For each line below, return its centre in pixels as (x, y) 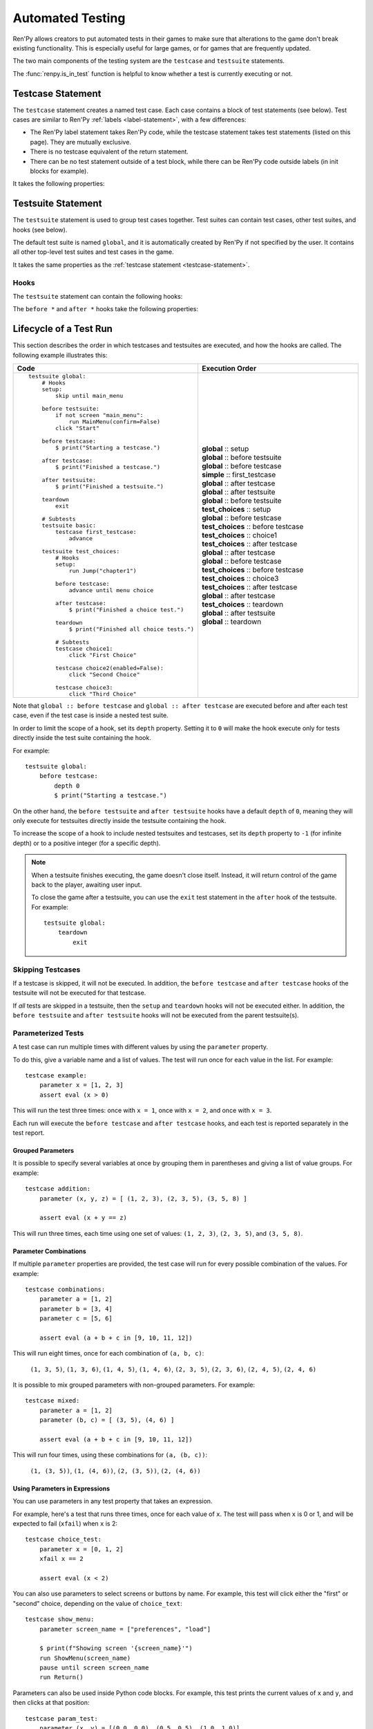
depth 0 (67, 786)
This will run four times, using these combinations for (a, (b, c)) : (110, 1455)
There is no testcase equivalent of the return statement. (109, 151)
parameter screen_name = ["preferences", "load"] (125, 1629)
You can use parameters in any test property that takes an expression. (113, 1501)
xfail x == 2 (61, 1559)
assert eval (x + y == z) (83, 1218)
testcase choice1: (84, 649)
